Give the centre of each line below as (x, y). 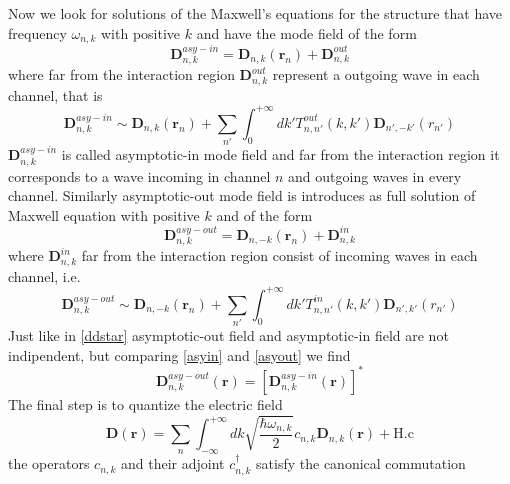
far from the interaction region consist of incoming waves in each (279, 255)
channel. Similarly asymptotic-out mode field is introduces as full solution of (242, 195)
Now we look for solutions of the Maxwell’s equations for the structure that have (255, 13)
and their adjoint (173, 463)
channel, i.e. (44, 275)
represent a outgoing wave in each (376, 74)
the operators (49, 463)
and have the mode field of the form (306, 32)
